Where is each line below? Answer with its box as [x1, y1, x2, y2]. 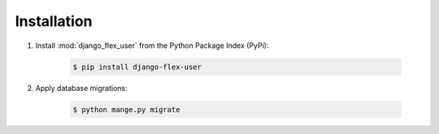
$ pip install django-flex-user [72, 62, 202, 71]
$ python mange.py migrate [72, 105, 180, 114]
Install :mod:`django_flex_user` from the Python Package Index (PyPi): [35, 41, 269, 50]
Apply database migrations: [35, 83, 128, 93]
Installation [15, 12, 93, 30]
